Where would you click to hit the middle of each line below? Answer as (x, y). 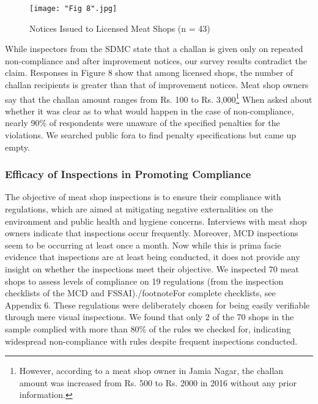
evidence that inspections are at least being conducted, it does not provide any (153, 257)
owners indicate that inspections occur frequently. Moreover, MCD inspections (152, 233)
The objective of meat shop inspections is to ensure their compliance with (143, 197)
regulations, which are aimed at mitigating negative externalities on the (139, 209)
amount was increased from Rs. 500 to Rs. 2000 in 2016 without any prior (158, 382)
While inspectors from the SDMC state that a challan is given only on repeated (154, 49)
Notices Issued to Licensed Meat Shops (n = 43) (120, 28)
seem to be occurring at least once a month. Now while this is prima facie (143, 245)
